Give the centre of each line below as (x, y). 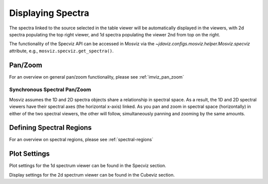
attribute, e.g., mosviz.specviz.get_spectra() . (62, 51)
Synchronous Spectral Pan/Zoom (50, 90)
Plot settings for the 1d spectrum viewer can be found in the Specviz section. (88, 166)
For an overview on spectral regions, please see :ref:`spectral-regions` (81, 140)
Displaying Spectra (49, 13)
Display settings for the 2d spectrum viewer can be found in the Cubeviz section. (92, 175)
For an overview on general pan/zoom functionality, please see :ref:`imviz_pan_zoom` (97, 77)
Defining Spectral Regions (50, 128)
